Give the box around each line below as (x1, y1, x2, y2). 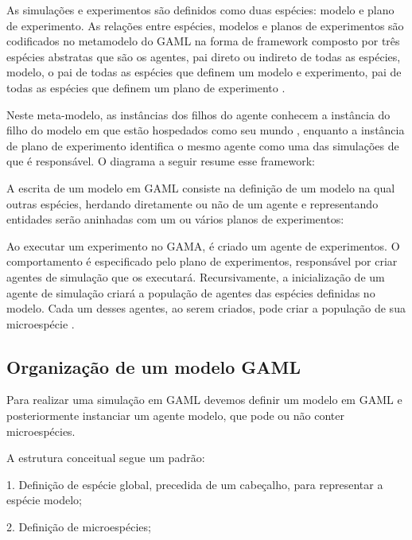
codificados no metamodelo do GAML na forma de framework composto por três (6, 33, 400, 49)
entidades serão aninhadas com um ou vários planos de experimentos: (6, 211, 344, 227)
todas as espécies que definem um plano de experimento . (6, 79, 286, 95)
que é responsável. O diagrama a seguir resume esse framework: (6, 153, 315, 169)
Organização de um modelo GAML (6, 354, 301, 379)
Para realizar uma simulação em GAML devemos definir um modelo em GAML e (6, 391, 402, 408)
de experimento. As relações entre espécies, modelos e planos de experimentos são (6, 17, 404, 33)
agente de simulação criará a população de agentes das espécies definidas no (6, 284, 375, 301)
